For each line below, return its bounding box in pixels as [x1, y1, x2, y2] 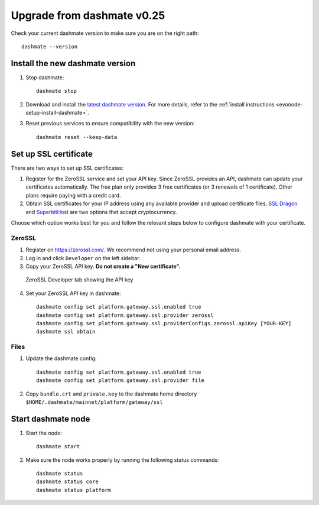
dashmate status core [36, 478, 99, 485]
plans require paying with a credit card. [25, 192, 121, 199]
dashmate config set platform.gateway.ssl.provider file [36, 377, 205, 384]
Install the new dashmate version [11, 58, 136, 68]
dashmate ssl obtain [36, 328, 96, 335]
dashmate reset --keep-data [36, 134, 118, 140]
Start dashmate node [11, 414, 90, 424]
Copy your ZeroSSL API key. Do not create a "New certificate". [25, 263, 181, 270]
